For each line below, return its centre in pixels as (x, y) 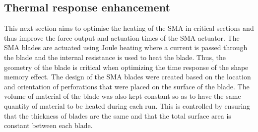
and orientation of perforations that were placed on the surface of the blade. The (127, 86)
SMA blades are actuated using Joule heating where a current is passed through (126, 47)
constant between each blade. (48, 125)
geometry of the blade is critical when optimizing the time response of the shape (126, 67)
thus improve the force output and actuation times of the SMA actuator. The (122, 37)
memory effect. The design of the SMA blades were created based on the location (128, 77)
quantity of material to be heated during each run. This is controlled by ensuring (127, 105)
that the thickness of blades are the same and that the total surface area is (118, 115)
